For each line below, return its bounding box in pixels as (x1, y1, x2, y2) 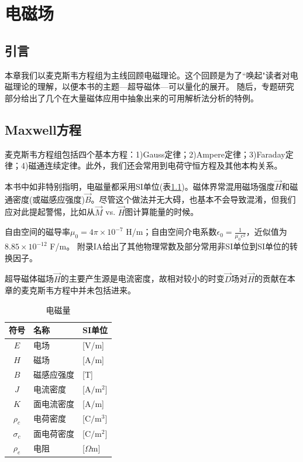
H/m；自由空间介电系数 (126, 225, 217, 238)
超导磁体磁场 (5, 272, 54, 285)
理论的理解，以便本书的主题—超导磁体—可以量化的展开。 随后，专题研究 (12, 80, 294, 93)
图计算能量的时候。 (125, 206, 199, 218)
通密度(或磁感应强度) (5, 193, 85, 205)
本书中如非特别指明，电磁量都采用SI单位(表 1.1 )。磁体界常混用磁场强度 (5, 180, 275, 192)
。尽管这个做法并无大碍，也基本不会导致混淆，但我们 (91, 193, 296, 205)
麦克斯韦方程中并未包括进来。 (20, 284, 136, 296)
